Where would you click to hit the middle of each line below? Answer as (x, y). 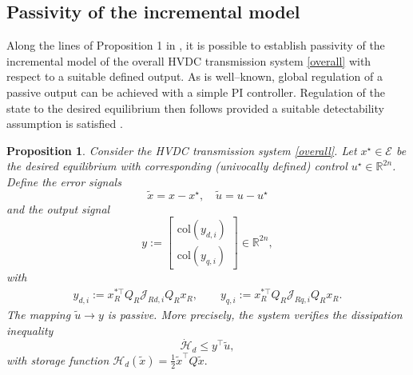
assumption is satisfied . (65, 124)
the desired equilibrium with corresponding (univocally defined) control (177, 166)
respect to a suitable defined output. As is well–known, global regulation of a (195, 76)
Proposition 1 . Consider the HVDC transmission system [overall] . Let (182, 150)
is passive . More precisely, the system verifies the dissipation (255, 314)
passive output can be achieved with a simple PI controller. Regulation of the (196, 92)
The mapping (39, 314)
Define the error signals (64, 181)
